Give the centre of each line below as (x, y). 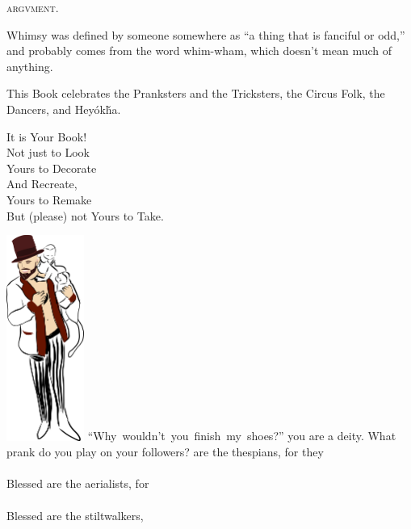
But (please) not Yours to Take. (85, 215)
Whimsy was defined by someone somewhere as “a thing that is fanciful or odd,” (206, 34)
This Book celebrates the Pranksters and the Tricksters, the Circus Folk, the (196, 93)
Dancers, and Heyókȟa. (64, 109)
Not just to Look (48, 152)
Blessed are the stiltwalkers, (75, 515)
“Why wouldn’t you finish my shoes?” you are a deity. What (242, 436)
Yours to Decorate (52, 168)
